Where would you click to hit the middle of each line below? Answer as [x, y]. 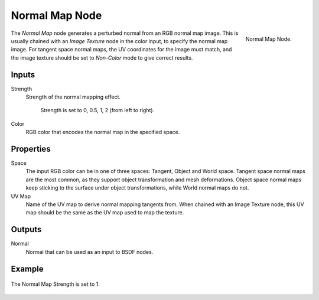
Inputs [23, 75]
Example [27, 269]
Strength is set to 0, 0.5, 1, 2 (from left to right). [97, 110]
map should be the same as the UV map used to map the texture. [105, 213]
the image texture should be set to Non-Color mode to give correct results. [102, 58]
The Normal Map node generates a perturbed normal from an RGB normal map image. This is [125, 33]
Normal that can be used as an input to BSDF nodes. [89, 252]
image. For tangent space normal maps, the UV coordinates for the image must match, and [121, 50]
